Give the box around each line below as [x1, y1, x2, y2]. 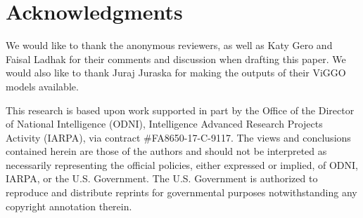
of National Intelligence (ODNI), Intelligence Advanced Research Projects [6, 116, 323, 131]
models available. [6, 79, 79, 93]
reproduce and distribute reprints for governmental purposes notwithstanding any [6, 185, 357, 200]
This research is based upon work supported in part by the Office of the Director [6, 102, 355, 117]
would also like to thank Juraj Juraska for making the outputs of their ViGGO [6, 65, 346, 80]
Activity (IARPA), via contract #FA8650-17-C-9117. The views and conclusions [6, 130, 351, 144]
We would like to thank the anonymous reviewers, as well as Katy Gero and [6, 38, 333, 53]
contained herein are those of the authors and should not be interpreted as [6, 144, 327, 158]
